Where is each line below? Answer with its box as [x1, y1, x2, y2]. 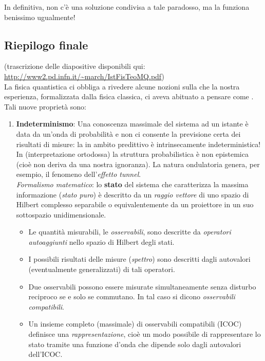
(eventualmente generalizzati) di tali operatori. [28, 264, 175, 275]
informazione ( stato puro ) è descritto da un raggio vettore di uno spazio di [16, 189, 249, 200]
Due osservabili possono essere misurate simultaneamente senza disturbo [28, 281, 256, 292]
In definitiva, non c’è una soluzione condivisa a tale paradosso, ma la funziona [4, 2, 250, 12]
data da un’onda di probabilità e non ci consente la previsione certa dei [16, 128, 241, 139]
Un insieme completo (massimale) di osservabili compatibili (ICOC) [28, 318, 242, 329]
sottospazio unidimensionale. [16, 209, 106, 220]
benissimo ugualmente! [4, 11, 75, 22]
